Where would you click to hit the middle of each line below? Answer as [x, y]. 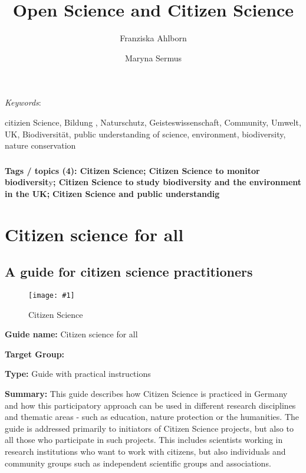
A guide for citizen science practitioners [129, 272]
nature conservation [40, 145]
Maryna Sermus [153, 58]
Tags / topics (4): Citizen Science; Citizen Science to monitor [132, 170]
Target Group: [35, 354]
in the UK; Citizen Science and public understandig [112, 193]
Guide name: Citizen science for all [71, 334]
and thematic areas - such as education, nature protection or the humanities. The [152, 417]
